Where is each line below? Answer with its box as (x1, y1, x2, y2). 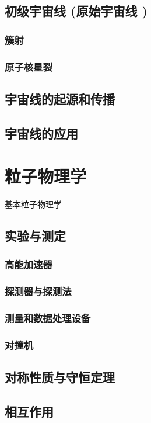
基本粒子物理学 (5, 198, 62, 210)
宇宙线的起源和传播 (5, 89, 115, 108)
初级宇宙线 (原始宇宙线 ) (5, 2, 148, 20)
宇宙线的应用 (5, 124, 78, 142)
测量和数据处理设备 (5, 311, 91, 325)
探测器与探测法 (5, 284, 72, 299)
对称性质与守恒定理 (5, 368, 115, 386)
